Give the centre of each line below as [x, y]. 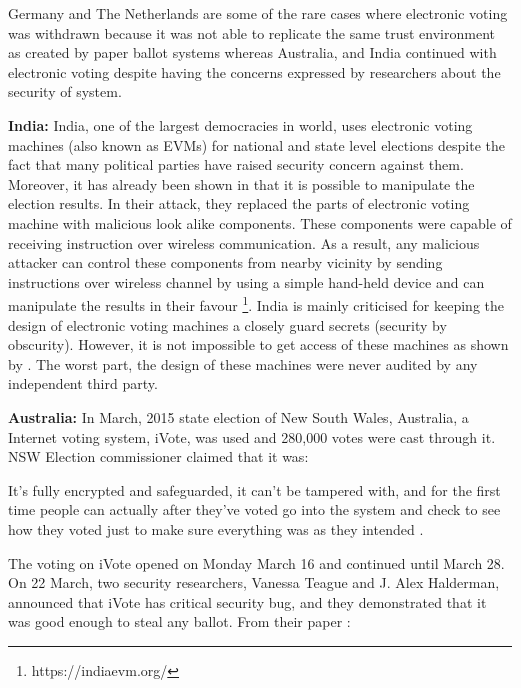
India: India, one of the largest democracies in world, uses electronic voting [240, 124]
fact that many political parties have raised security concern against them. [236, 164]
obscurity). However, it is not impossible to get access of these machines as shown [258, 344]
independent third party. [83, 383]
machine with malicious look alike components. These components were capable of [260, 222]
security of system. [65, 91]
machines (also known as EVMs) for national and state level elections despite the [256, 144]
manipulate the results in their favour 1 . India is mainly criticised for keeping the [256, 303]
